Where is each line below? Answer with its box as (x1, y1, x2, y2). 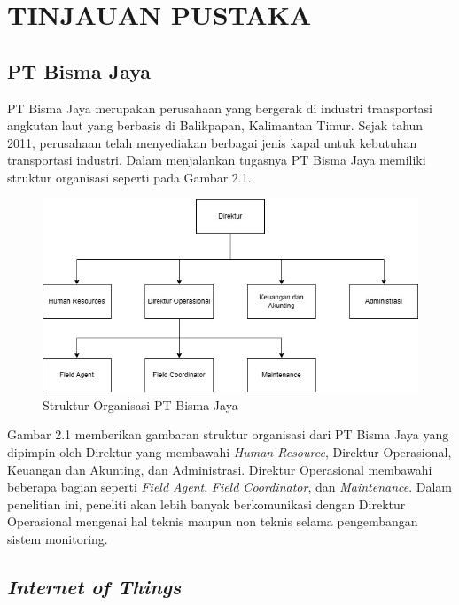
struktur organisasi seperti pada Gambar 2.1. (7, 167, 252, 186)
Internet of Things (7, 573, 182, 601)
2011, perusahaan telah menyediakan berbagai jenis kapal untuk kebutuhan (7, 133, 417, 151)
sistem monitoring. (7, 530, 108, 548)
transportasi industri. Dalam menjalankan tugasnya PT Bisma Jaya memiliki (7, 151, 426, 169)
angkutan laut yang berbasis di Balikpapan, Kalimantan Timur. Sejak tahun (7, 116, 424, 135)
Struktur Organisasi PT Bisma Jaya (43, 395, 238, 414)
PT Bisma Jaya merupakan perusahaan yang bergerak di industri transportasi (7, 98, 433, 117)
